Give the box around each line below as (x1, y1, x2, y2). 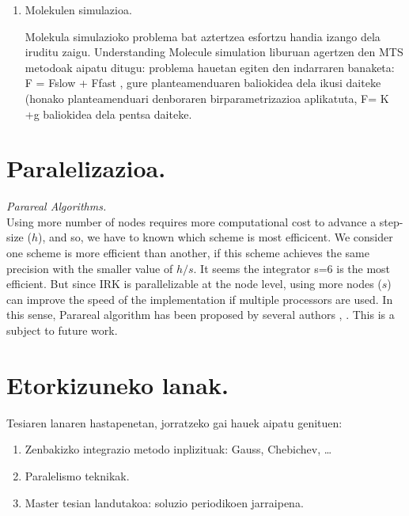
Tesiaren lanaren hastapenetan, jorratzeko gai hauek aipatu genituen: (6, 414, 343, 431)
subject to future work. (6, 322, 118, 339)
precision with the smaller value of (6, 260, 173, 276)
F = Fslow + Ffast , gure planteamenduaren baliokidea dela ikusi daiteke (25, 74, 381, 91)
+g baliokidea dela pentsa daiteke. (25, 105, 192, 122)
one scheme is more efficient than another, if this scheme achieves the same (6, 245, 369, 261)
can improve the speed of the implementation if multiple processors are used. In (6, 290, 393, 307)
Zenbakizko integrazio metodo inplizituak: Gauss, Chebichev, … (25, 441, 332, 457)
